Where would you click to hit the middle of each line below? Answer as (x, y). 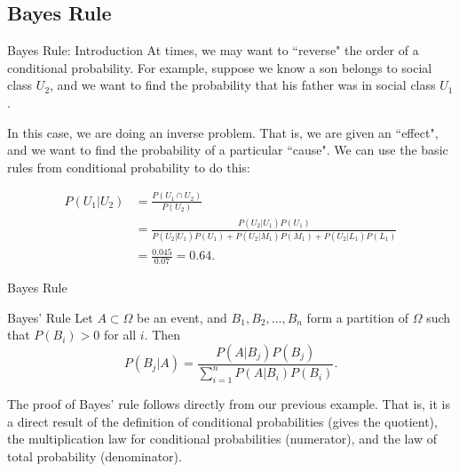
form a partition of (358, 317)
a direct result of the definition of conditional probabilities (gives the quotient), (222, 421)
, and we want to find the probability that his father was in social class (243, 85)
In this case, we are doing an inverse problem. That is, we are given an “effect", (223, 132)
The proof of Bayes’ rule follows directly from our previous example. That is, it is (229, 404)
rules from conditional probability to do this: (129, 167)
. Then (162, 335)
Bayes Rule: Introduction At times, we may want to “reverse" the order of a (213, 50)
